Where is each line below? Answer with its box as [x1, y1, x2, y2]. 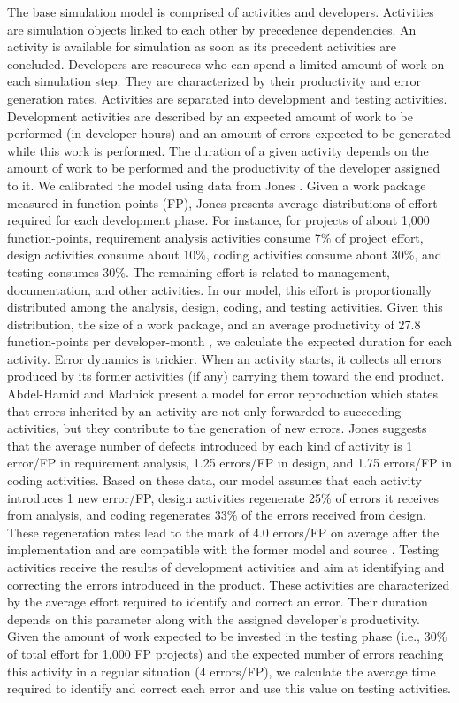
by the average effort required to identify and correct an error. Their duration [7, 592, 428, 611]
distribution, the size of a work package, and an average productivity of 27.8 [7, 314, 421, 333]
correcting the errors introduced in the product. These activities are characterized [7, 575, 450, 593]
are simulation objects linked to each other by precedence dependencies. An [7, 19, 417, 38]
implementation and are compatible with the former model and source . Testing [7, 540, 439, 559]
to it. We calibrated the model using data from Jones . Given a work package [7, 175, 426, 194]
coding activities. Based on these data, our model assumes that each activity [7, 471, 422, 490]
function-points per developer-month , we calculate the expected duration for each [7, 332, 453, 351]
